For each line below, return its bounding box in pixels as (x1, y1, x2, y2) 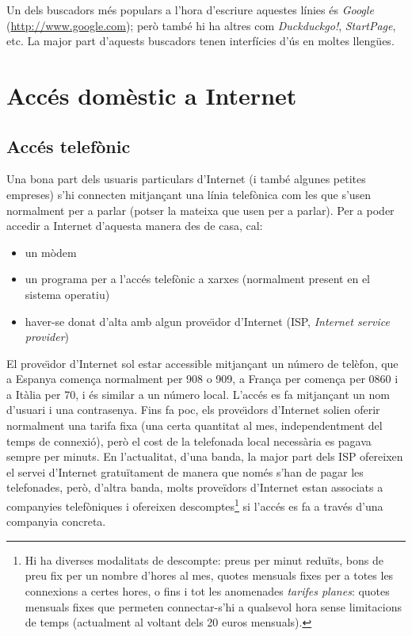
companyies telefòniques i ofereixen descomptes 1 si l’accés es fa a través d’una (6, 496, 383, 514)
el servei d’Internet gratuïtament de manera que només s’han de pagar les (6, 463, 364, 480)
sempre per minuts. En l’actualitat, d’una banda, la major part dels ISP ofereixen (6, 448, 403, 465)
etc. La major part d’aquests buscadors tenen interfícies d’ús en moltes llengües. (6, 33, 395, 49)
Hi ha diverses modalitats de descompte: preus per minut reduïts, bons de (25, 551, 383, 568)
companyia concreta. (6, 513, 106, 530)
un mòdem (25, 243, 77, 260)
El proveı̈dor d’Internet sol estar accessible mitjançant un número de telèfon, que (6, 354, 399, 371)
